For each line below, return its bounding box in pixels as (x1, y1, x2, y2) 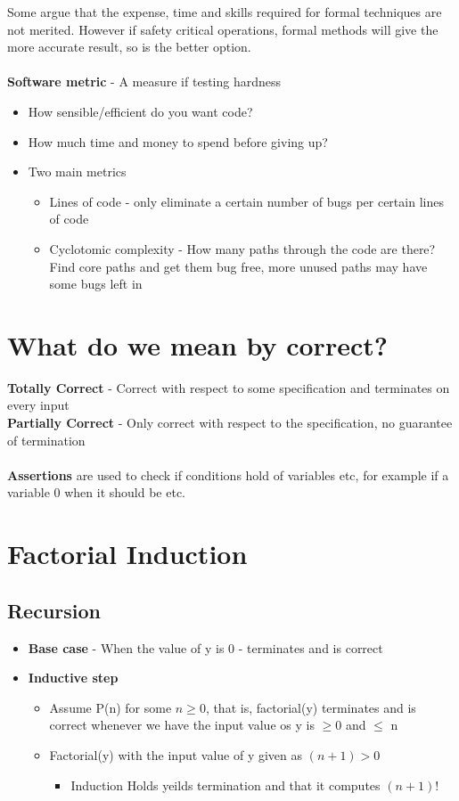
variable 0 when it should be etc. (7, 483, 186, 502)
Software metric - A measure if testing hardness (7, 72, 282, 91)
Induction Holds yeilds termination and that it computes (70, 775, 381, 794)
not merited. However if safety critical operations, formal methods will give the (7, 20, 439, 38)
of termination (7, 430, 86, 449)
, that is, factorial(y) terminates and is (205, 698, 416, 716)
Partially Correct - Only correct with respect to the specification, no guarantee (7, 413, 453, 432)
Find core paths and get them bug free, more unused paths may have (49, 257, 428, 275)
